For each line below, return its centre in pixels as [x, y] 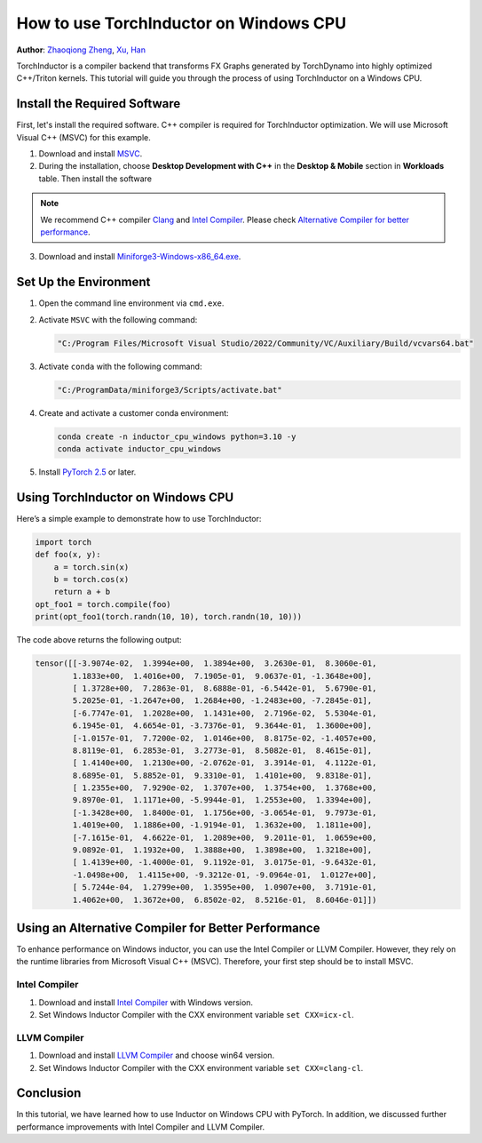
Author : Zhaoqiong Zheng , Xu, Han [81, 50]
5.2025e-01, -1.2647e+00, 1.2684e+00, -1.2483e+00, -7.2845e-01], [222, 701]
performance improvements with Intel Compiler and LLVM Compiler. [141, 1127]
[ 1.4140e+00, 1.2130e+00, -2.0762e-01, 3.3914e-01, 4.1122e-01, [225, 763]
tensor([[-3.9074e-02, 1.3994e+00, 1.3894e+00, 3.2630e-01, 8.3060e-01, [206, 663]
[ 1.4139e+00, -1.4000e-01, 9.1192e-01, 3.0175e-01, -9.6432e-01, [225, 863]
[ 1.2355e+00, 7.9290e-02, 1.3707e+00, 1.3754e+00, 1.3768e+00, [225, 788]
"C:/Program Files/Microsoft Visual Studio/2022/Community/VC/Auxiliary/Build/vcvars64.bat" [265, 343]
